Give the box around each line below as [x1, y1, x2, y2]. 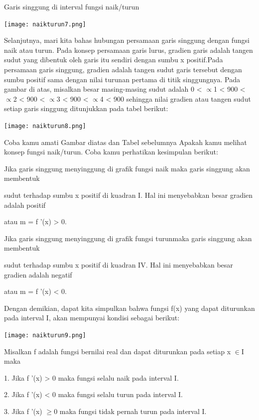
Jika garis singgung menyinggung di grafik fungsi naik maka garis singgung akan [4, 163, 250, 173]
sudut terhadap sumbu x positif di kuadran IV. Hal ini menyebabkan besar [4, 260, 233, 270]
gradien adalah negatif [4, 269, 72, 280]
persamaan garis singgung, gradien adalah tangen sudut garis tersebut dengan [4, 64, 242, 75]
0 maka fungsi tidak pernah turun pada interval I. [54, 406, 207, 416]
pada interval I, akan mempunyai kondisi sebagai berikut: [4, 312, 180, 323]
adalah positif [4, 199, 46, 210]
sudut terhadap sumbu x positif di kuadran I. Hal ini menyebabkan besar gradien [4, 190, 253, 200]
